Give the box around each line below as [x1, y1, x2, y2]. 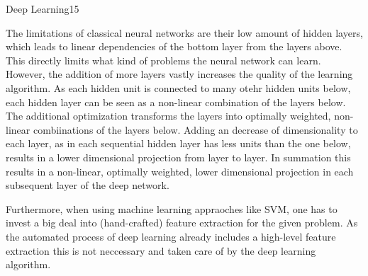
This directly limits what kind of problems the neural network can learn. [6, 52, 321, 67]
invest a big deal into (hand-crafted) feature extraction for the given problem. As [6, 215, 358, 230]
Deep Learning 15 [6, 1, 79, 16]
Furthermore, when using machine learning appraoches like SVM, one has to [6, 201, 338, 216]
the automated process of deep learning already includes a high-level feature [6, 229, 336, 243]
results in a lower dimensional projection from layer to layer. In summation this [6, 149, 351, 164]
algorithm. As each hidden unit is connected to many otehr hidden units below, [6, 80, 351, 95]
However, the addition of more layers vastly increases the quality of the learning [6, 67, 353, 81]
